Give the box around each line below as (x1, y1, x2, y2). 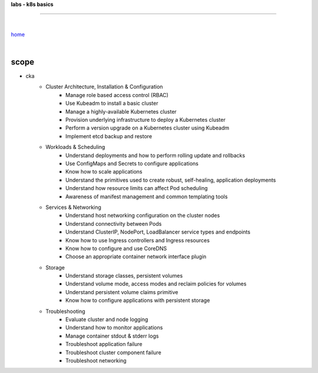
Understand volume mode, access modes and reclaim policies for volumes (65, 280, 247, 288)
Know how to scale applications (65, 168, 143, 175)
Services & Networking (45, 204, 101, 211)
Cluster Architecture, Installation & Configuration (45, 83, 163, 91)
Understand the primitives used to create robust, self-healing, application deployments (65, 176, 276, 184)
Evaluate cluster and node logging (65, 316, 148, 323)
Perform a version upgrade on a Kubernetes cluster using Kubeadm (65, 124, 230, 132)
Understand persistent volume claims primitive (65, 288, 178, 295)
